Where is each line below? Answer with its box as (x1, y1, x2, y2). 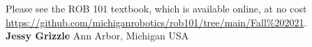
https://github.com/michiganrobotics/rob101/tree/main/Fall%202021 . (6, 15, 307, 29)
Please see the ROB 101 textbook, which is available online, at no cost (6, 1, 307, 15)
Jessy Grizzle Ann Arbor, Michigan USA (6, 28, 189, 43)
